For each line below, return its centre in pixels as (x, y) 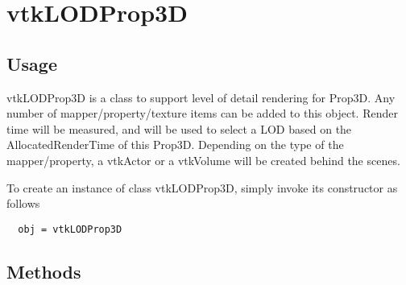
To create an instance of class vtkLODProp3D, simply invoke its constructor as (202, 187)
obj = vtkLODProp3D (70, 229)
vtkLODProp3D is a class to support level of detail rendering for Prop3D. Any (201, 97)
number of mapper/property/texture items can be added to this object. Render (202, 113)
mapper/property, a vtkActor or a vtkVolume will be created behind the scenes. (203, 160)
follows (23, 203)
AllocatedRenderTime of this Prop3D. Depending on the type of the (175, 145)
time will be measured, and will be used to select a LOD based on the (179, 128)
